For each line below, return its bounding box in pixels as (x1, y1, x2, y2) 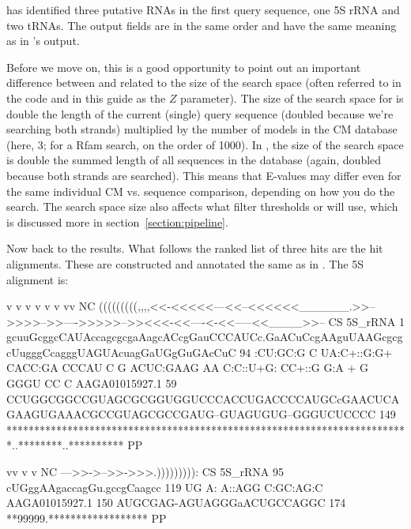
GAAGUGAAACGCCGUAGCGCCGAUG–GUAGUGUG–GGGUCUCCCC (6, 406, 376, 422)
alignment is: (6, 271, 69, 287)
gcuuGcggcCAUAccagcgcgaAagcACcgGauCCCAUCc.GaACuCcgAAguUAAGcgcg (6, 328, 403, 345)
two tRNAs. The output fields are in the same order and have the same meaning (6, 17, 397, 33)
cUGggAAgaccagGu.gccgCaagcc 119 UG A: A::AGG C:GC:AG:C (6, 478, 323, 495)
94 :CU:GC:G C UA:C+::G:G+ (239, 343, 393, 360)
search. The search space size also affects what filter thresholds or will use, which (6, 198, 398, 215)
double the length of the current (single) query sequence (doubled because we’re (6, 105, 394, 122)
